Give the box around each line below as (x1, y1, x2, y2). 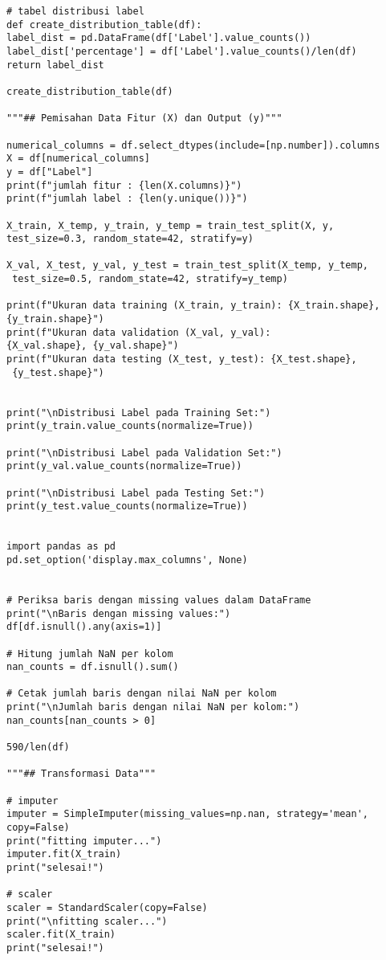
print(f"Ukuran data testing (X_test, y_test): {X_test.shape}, (6, 353, 357, 366)
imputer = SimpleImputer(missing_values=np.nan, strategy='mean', (6, 808, 369, 820)
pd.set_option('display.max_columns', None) (6, 554, 248, 566)
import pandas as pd (6, 541, 116, 553)
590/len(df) (6, 741, 70, 754)
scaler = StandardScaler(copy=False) (6, 901, 208, 913)
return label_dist (6, 59, 104, 71)
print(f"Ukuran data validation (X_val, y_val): (6, 326, 271, 338)
